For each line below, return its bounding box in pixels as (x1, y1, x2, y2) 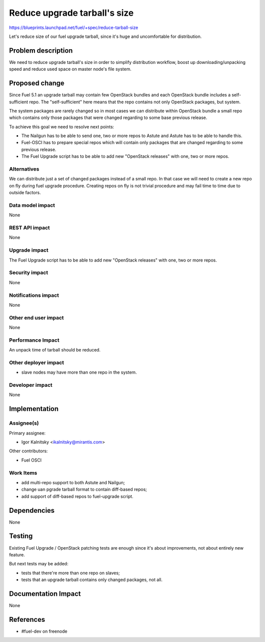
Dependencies (9, 506, 55, 515)
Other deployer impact (9, 359, 64, 366)
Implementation (9, 405, 59, 413)
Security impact (9, 269, 49, 276)
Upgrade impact (9, 247, 49, 254)
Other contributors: (9, 448, 48, 454)
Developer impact (9, 381, 53, 388)
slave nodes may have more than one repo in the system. (21, 369, 137, 376)
